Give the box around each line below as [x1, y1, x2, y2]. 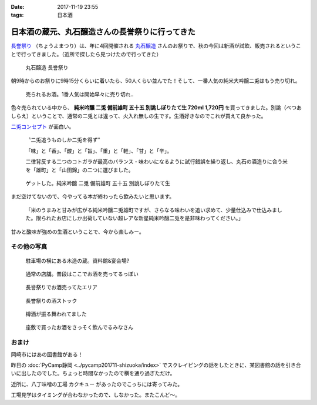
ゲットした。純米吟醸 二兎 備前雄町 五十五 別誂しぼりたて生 [25, 179, 170, 186]
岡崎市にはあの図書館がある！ [11, 350, 83, 358]
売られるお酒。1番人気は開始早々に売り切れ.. [25, 91, 134, 98]
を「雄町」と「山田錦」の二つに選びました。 [25, 166, 134, 173]
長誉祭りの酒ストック [25, 297, 77, 304]
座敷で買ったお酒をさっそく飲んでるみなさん [25, 324, 134, 331]
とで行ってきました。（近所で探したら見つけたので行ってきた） [11, 51, 162, 58]
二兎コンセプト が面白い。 [11, 123, 75, 130]
